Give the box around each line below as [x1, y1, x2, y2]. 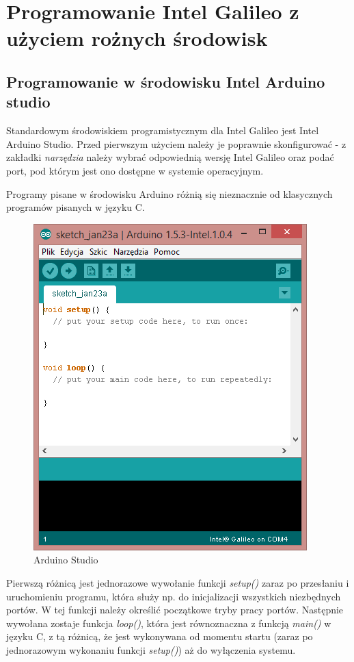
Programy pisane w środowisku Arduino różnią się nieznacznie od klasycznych [6, 186, 333, 201]
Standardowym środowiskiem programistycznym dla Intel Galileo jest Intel [6, 123, 319, 138]
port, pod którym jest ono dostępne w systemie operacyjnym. [6, 163, 264, 177]
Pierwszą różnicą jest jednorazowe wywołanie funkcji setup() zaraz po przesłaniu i [6, 575, 349, 589]
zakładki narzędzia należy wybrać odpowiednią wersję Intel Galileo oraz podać [6, 150, 334, 164]
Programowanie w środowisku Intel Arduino [6, 71, 325, 92]
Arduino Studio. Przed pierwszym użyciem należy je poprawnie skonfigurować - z [6, 136, 346, 151]
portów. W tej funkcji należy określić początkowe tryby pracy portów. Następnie [6, 602, 344, 617]
